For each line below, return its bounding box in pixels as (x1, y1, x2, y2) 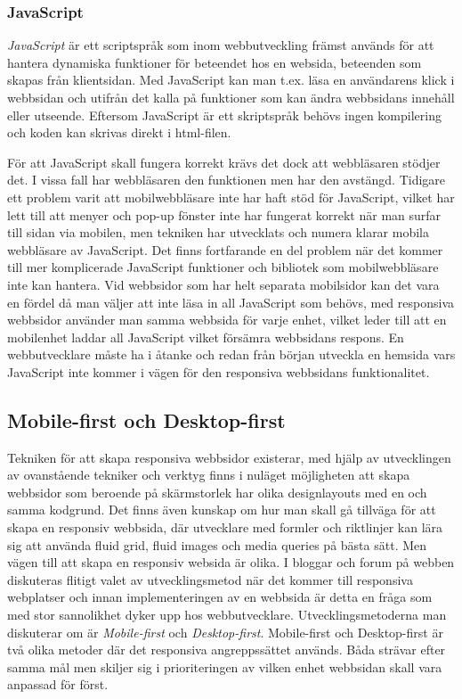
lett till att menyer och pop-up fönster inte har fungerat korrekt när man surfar (7, 205, 442, 224)
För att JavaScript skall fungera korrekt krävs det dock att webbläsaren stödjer (7, 152, 441, 171)
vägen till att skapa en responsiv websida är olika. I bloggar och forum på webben (7, 553, 455, 572)
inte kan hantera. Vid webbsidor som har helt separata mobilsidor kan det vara (7, 275, 440, 293)
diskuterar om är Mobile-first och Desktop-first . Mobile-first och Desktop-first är (7, 622, 443, 641)
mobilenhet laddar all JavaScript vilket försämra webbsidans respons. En (7, 327, 404, 346)
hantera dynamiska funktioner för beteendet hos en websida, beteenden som (7, 53, 422, 71)
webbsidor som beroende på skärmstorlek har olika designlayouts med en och (7, 482, 427, 501)
